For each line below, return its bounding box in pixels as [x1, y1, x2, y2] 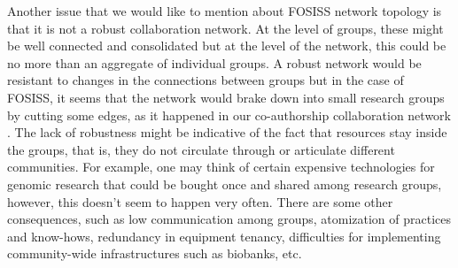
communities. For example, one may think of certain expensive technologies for [7, 157, 435, 176]
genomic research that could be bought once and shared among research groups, [7, 174, 442, 193]
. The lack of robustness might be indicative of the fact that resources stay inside [7, 123, 447, 142]
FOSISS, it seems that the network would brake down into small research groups [7, 88, 445, 106]
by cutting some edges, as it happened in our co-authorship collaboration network [7, 105, 451, 124]
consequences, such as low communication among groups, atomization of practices [7, 210, 451, 228]
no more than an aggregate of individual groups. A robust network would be [7, 53, 422, 72]
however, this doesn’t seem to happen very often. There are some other [7, 192, 393, 211]
